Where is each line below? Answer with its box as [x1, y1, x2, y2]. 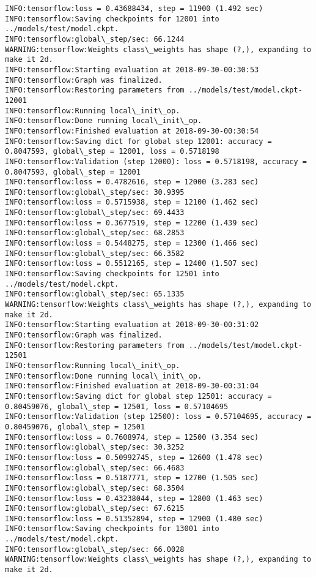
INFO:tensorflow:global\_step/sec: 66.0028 [5, 545, 185, 554]
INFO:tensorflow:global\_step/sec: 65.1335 [5, 290, 185, 299]
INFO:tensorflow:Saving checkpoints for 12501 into [5, 270, 219, 279]
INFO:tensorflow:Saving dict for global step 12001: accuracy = [5, 137, 272, 146]
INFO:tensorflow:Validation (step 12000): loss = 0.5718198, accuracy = [5, 157, 307, 166]
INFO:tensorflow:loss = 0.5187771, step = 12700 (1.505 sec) [5, 473, 259, 483]
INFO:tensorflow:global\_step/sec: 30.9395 [5, 187, 185, 197]
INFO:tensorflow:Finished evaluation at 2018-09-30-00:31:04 [5, 382, 259, 391]
